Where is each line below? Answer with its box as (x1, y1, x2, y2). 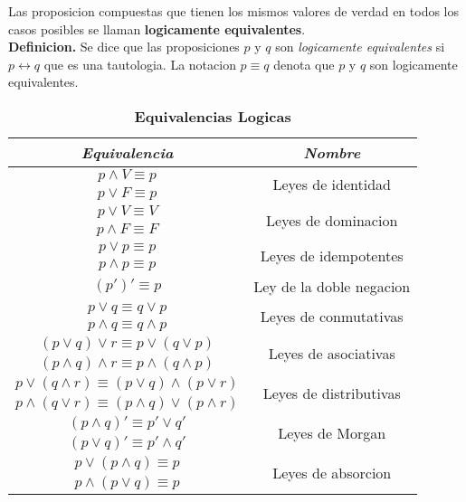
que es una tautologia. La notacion (43, 54, 236, 73)
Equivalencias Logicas (134, 105, 291, 127)
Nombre (303, 141, 361, 163)
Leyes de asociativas (268, 343, 395, 365)
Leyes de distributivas (262, 383, 401, 404)
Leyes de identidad (272, 174, 391, 195)
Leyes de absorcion (272, 462, 392, 484)
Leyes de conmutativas (260, 306, 404, 327)
